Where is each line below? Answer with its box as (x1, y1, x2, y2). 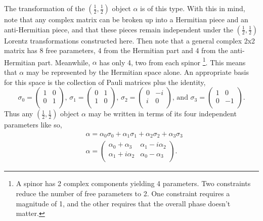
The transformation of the (4, 3, 85, 13)
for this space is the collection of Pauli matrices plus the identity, (4, 76, 206, 87)
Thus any (4, 108, 33, 119)
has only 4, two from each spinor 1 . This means (99, 55, 246, 67)
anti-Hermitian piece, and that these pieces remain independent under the (4, 24, 233, 34)
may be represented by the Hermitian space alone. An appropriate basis (26, 67, 249, 77)
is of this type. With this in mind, (140, 3, 245, 13)
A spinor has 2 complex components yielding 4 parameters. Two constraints (16, 178, 251, 189)
